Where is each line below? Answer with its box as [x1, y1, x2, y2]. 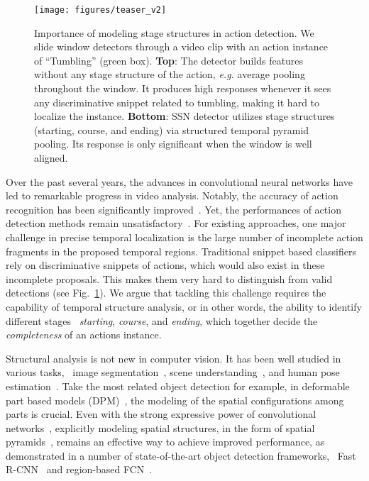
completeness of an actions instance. [6, 327, 162, 342]
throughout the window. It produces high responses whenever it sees [34, 81, 331, 96]
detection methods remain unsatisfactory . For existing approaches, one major [6, 216, 346, 231]
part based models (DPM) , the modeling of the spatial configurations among [6, 392, 344, 407]
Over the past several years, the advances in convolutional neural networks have [6, 174, 353, 189]
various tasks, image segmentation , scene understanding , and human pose [6, 365, 340, 380]
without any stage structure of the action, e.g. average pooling [34, 67, 305, 82]
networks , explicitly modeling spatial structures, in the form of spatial [6, 420, 315, 435]
